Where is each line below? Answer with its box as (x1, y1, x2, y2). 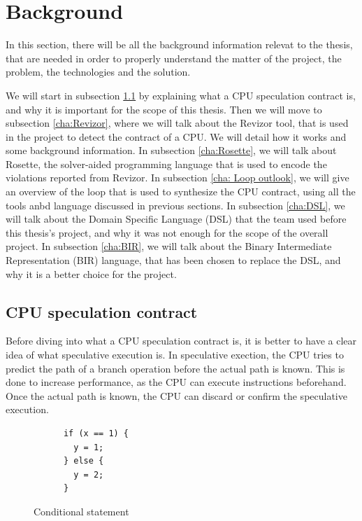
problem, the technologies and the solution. (6, 64, 191, 79)
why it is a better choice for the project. (6, 266, 177, 281)
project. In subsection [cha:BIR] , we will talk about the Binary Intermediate (6, 239, 332, 253)
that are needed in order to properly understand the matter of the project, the (6, 50, 342, 65)
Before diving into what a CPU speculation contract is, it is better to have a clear (6, 333, 357, 348)
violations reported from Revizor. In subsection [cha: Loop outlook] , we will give (6, 170, 349, 185)
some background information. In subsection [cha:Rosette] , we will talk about (6, 143, 337, 158)
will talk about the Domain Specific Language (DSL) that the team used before (6, 211, 347, 226)
